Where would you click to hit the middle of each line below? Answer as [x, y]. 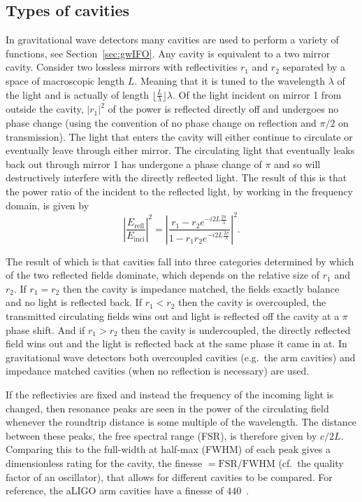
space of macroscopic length [65, 80]
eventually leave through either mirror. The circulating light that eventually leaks [180, 150]
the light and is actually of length [78, 94]
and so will [297, 163]
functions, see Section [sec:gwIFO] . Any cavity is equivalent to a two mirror [168, 53]
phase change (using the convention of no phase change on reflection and [161, 123]
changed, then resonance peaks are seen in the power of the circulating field [167, 408]
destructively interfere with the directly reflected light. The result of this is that [176, 177]
